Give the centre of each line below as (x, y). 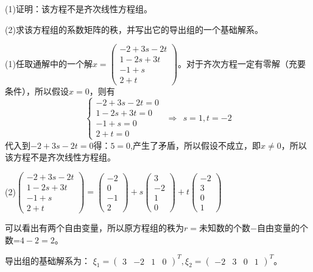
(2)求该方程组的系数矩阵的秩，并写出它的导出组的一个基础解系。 (134, 29)
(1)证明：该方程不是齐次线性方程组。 (79, 9)
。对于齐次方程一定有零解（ (234, 63)
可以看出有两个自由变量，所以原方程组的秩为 (94, 227)
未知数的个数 (224, 227)
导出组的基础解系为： (47, 260)
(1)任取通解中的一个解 (49, 63)
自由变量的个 (282, 227)
